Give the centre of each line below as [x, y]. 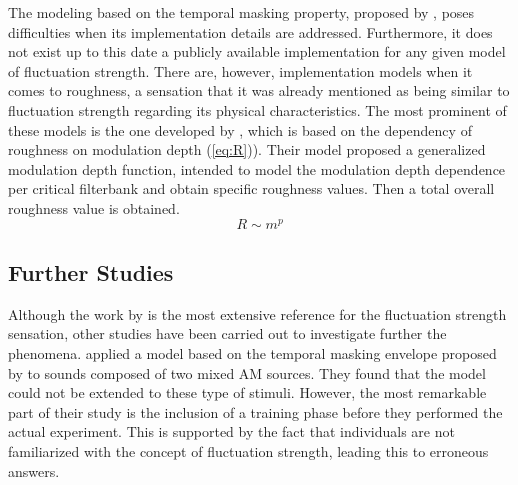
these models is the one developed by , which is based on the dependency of [240, 129]
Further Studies [91, 272]
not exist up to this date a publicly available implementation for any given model [257, 51]
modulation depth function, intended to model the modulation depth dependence [257, 168]
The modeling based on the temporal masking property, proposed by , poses [241, 12]
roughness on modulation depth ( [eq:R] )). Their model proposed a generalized [247, 149]
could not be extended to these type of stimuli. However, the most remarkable [247, 392]
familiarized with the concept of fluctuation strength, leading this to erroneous [248, 450]
